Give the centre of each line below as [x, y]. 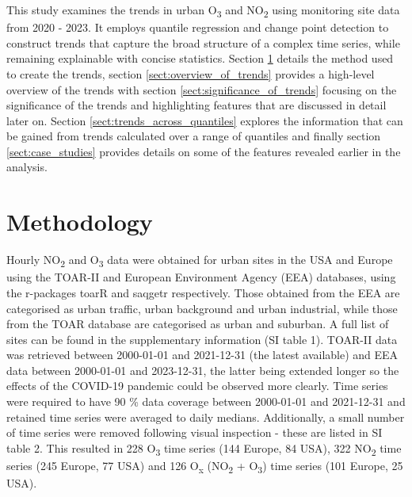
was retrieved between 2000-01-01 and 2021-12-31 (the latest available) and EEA [202, 355]
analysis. [27, 167]
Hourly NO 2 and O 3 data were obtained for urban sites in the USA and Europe [200, 260]
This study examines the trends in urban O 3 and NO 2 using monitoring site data [203, 11]
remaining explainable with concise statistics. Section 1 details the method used [200, 58]
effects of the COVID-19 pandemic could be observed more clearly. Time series [197, 386]
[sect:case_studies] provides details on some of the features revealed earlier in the [204, 151]
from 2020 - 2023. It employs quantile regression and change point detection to [198, 27]
